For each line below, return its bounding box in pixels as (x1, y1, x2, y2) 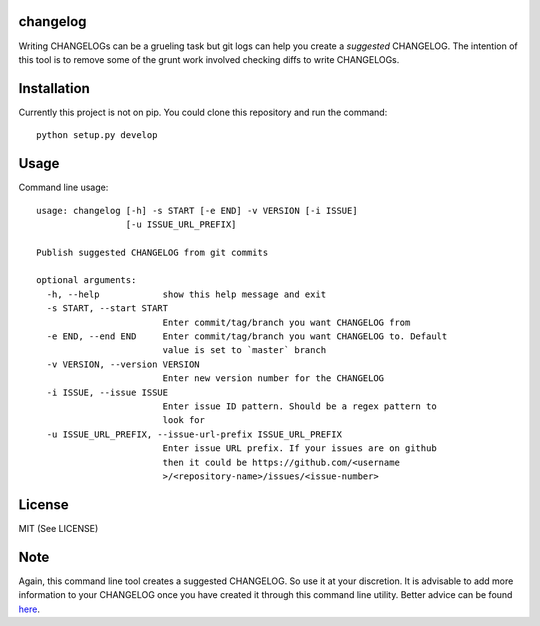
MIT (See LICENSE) (18, 522, 99, 534)
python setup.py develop (36, 130, 158, 141)
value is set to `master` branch (162, 345, 327, 356)
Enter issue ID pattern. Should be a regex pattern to (162, 400, 437, 412)
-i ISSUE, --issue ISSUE (46, 386, 169, 398)
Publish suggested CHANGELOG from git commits (36, 246, 269, 258)
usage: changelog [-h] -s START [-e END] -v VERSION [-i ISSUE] (36, 205, 359, 216)
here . (18, 603, 40, 615)
